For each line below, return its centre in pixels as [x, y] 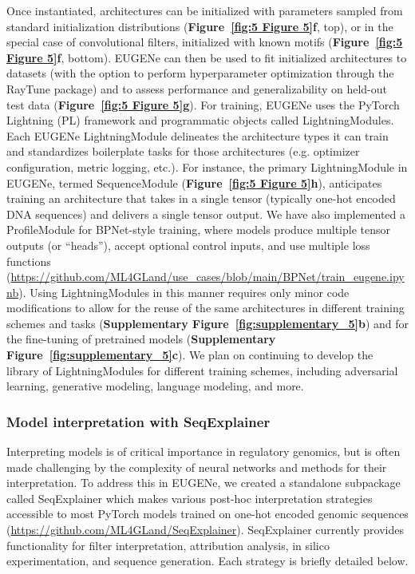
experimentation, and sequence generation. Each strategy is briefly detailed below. [207, 561]
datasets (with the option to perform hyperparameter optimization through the [200, 73]
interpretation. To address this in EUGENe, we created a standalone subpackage [204, 483]
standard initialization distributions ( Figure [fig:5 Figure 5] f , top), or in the [200, 26]
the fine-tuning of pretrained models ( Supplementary [141, 339]
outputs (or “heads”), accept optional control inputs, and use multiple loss [188, 245]
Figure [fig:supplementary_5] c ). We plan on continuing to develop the [190, 355]
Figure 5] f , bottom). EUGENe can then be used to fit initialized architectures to [207, 57]
